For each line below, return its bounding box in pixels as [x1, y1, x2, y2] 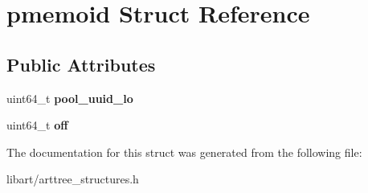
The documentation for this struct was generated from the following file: [6, 143, 362, 160]
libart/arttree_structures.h [6, 170, 139, 187]
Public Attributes [6, 51, 156, 76]
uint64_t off [6, 117, 68, 133]
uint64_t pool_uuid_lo [6, 89, 133, 106]
